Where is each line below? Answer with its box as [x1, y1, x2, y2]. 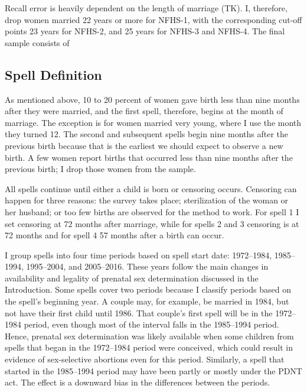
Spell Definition [5, 65, 102, 83]
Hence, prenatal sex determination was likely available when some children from [5, 329, 294, 342]
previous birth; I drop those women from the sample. [5, 163, 196, 175]
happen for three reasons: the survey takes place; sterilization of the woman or [5, 194, 289, 206]
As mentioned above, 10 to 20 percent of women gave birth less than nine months [5, 93, 300, 105]
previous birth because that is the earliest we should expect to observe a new [5, 139, 283, 151]
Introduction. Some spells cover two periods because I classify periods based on [5, 283, 291, 296]
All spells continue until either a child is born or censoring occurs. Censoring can [5, 182, 297, 195]
